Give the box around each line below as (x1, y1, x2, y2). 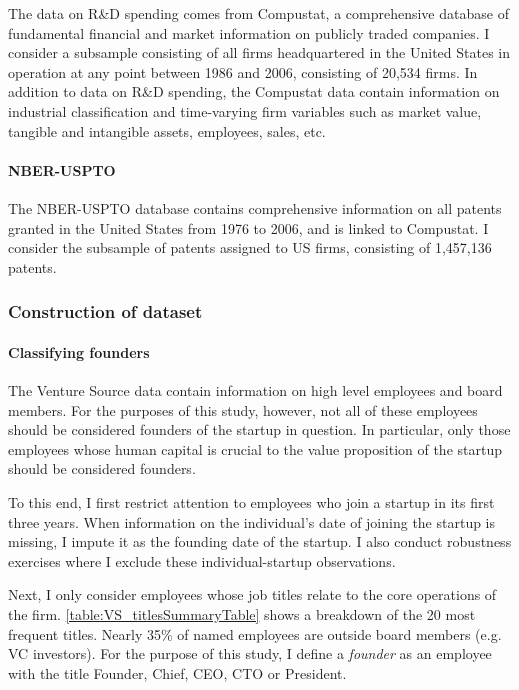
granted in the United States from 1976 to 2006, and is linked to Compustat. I (8, 217, 489, 238)
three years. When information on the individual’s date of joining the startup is (8, 511, 496, 532)
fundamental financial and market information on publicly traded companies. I (8, 22, 490, 43)
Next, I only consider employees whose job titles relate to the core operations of (8, 584, 497, 605)
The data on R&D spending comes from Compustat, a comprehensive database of (8, 3, 509, 23)
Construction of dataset (8, 299, 203, 324)
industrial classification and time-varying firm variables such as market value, (8, 100, 482, 121)
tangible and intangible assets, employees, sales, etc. (8, 120, 326, 141)
